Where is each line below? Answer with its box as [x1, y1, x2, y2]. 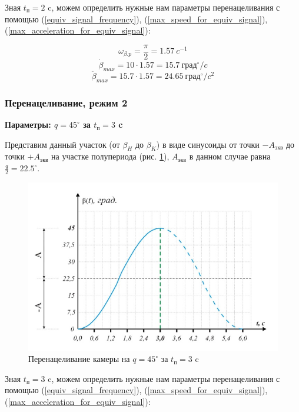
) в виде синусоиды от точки [156, 138, 260, 150]
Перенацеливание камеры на [28, 353, 130, 365]
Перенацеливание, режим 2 [5, 95, 128, 109]
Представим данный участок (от [5, 138, 120, 150]
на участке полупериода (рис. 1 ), [51, 150, 170, 162]
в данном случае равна [189, 150, 271, 162]
